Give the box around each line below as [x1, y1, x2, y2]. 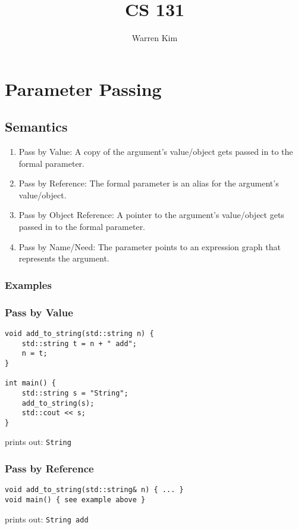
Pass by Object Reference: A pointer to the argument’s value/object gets [18, 209, 284, 221]
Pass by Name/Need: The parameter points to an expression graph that [18, 240, 281, 253]
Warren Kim [131, 32, 178, 44]
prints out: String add [5, 512, 89, 525]
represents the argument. [18, 252, 109, 264]
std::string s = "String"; [21, 388, 128, 397]
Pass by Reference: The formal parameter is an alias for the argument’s [18, 177, 279, 189]
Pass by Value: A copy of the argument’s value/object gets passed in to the [18, 145, 293, 158]
